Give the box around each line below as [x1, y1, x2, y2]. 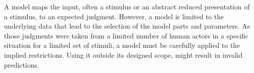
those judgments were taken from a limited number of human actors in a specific [4, 30, 249, 40]
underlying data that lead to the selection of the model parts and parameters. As [4, 21, 250, 31]
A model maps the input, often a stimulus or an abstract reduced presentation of [4, 1, 250, 11]
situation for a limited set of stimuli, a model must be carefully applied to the [4, 40, 240, 50]
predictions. [4, 59, 39, 70]
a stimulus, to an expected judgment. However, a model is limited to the [4, 11, 224, 21]
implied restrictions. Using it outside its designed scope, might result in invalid [4, 49, 243, 60]
